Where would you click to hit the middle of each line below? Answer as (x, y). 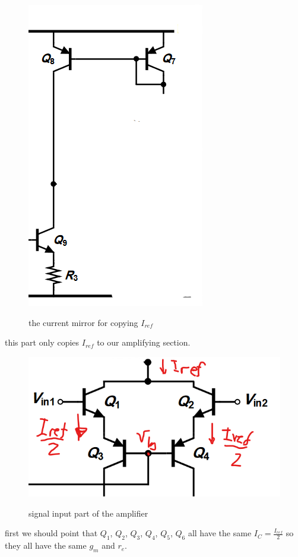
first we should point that (51, 533)
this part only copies (42, 342)
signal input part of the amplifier (88, 513)
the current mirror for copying (83, 322)
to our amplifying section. (144, 342)
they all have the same (46, 545)
